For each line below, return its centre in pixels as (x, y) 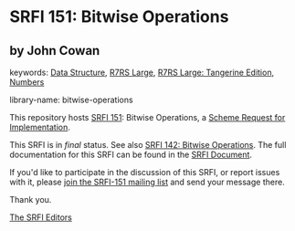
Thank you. (31, 199)
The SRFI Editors (41, 217)
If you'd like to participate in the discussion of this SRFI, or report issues (145, 172)
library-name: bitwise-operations (72, 100)
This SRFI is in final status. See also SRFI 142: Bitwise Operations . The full (148, 145)
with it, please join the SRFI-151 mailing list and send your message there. (147, 182)
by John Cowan (55, 51)
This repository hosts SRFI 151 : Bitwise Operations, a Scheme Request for (147, 117)
